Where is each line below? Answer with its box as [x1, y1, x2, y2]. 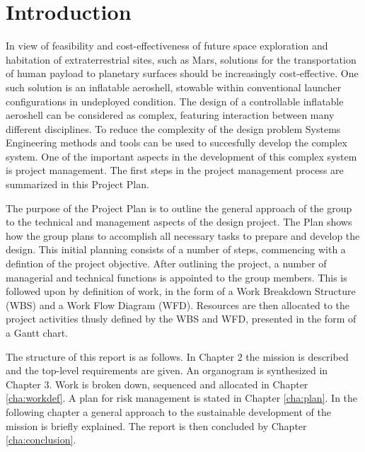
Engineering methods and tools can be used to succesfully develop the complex [6, 135, 347, 150]
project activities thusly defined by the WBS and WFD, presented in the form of [6, 311, 357, 326]
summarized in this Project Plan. [6, 177, 149, 192]
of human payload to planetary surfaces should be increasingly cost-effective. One [6, 66, 359, 81]
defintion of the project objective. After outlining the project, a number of [6, 256, 327, 271]
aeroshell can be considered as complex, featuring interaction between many [6, 108, 335, 122]
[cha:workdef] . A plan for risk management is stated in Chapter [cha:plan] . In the [6, 390, 358, 405]
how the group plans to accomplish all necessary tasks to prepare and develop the [6, 228, 360, 243]
